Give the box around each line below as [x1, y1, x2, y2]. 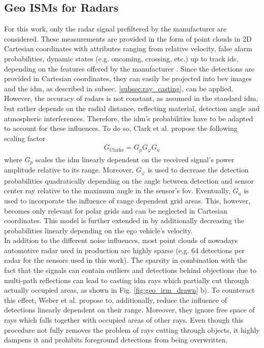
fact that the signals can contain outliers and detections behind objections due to [4, 265, 257, 275]
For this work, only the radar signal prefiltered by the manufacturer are [4, 23, 227, 34]
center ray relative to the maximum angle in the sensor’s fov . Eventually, [4, 185, 230, 196]
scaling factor [4, 132, 46, 143]
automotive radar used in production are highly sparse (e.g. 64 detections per [4, 245, 245, 255]
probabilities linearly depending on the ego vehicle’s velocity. [4, 225, 193, 235]
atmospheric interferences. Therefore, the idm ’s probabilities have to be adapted [4, 113, 253, 123]
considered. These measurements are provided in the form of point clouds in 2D [4, 33, 252, 44]
